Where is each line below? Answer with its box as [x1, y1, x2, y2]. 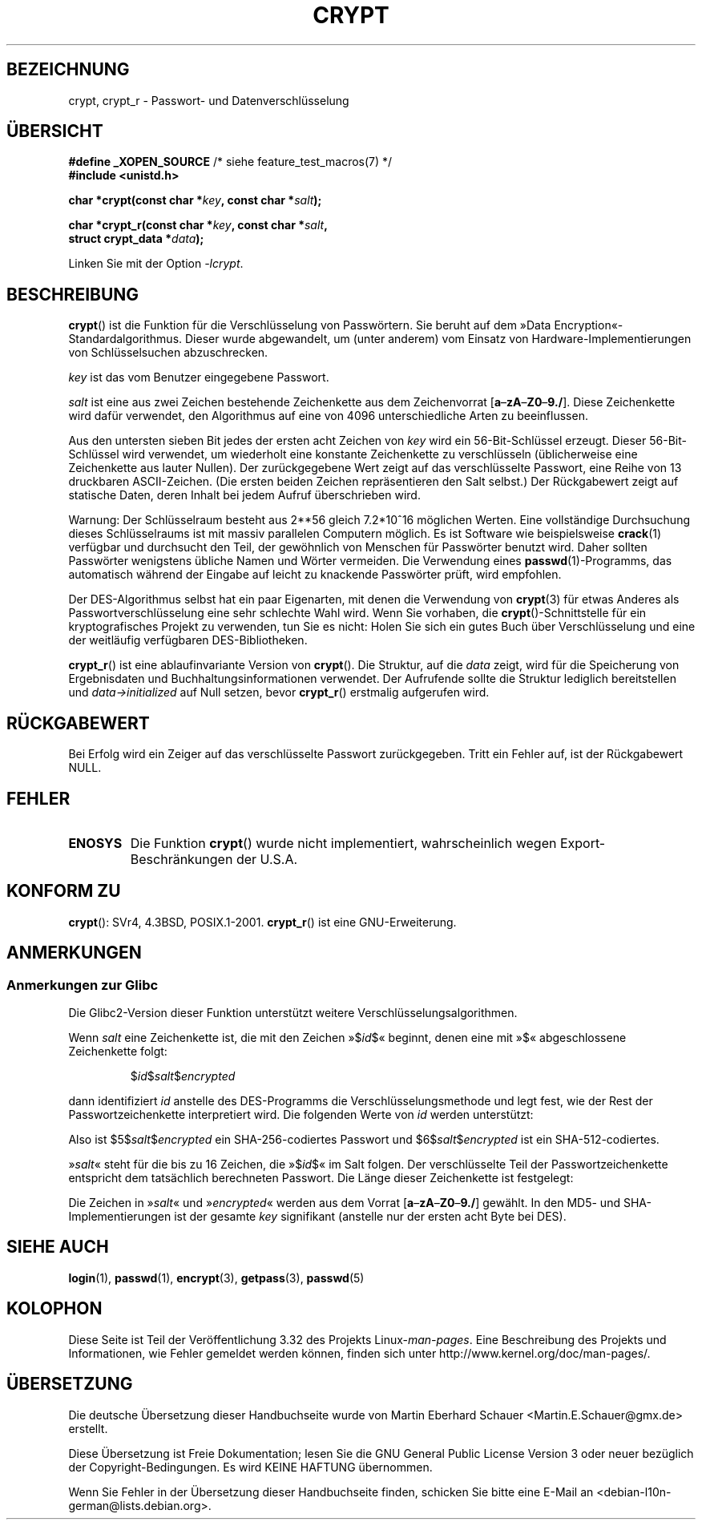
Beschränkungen [130, 850, 233, 867]
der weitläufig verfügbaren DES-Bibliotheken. [68, 633, 308, 648]
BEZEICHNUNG [6, 59, 130, 80]
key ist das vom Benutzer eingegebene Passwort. [68, 370, 329, 385]
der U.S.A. [236, 850, 298, 867]
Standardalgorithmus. [68, 332, 183, 346]
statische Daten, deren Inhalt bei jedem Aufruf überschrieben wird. [68, 488, 421, 503]
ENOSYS [68, 834, 123, 851]
